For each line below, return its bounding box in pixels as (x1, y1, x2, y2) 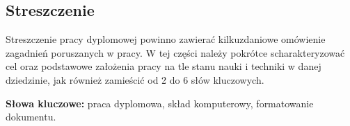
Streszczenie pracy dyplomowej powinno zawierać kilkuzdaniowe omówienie (6, 32, 326, 46)
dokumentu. (6, 109, 56, 124)
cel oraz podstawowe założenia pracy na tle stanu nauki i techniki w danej (6, 59, 321, 73)
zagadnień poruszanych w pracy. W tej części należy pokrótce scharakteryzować (6, 45, 345, 60)
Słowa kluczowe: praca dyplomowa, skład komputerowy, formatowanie (6, 96, 314, 110)
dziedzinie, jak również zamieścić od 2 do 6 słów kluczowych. (6, 72, 264, 87)
